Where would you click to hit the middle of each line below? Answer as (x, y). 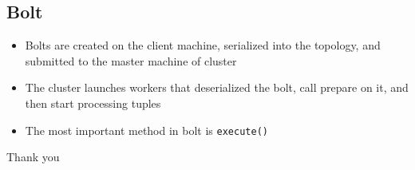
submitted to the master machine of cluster (131, 60)
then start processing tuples (93, 103)
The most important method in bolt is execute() (146, 130)
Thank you (33, 157)
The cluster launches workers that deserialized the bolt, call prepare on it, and (217, 87)
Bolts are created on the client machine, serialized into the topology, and (203, 45)
